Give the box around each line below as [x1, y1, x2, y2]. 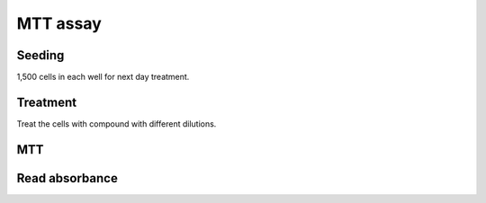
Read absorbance [16, 171, 119, 186]
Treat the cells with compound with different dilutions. [16, 118, 217, 129]
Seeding [16, 48, 65, 63]
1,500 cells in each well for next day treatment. [16, 72, 190, 83]
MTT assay [16, 13, 103, 33]
